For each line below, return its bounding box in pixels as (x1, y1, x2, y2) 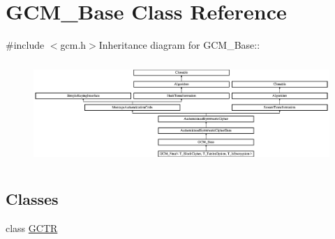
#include (6, 38, 45, 52)
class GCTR (6, 220, 58, 235)
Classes (6, 187, 59, 209)
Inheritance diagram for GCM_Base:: (98, 38, 260, 52)
